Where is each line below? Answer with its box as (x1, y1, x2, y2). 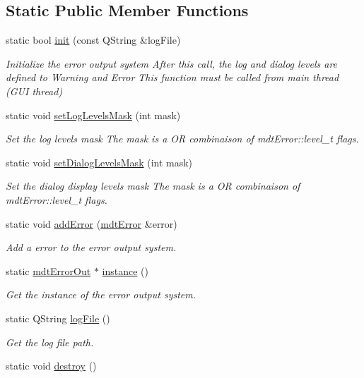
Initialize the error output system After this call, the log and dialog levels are (6, 56, 338, 71)
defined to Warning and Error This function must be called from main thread (6, 70, 339, 85)
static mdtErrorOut (6, 263, 91, 278)
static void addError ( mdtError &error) (6, 216, 177, 231)
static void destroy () (6, 358, 97, 373)
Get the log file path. (6, 334, 94, 349)
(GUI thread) (6, 83, 63, 98)
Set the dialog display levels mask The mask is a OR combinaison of (6, 178, 300, 193)
